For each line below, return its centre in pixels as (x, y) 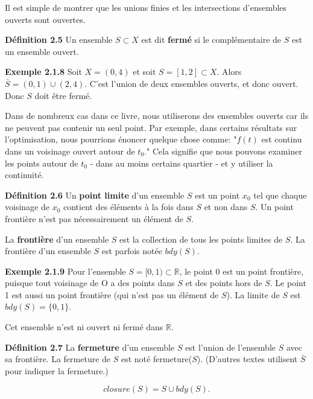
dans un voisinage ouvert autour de (70, 151)
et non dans (226, 207)
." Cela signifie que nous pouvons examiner (223, 151)
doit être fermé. (63, 95)
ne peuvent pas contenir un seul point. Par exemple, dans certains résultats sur (151, 127)
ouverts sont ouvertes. (45, 19)
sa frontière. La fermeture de (58, 359)
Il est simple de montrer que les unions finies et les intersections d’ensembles (146, 7)
